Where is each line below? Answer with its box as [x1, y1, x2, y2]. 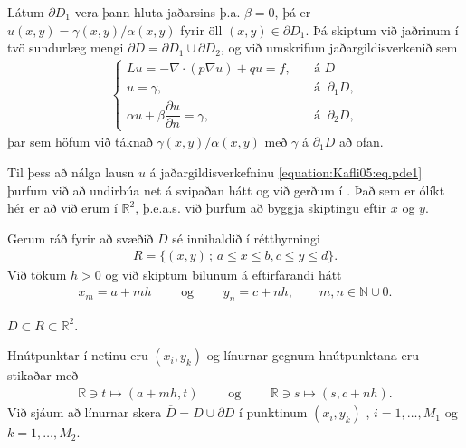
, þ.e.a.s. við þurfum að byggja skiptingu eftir [135, 198, 387, 217]
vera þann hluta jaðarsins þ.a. [74, 3, 241, 21]
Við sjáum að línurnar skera [7, 403, 162, 422]
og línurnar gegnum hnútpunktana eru [206, 346, 419, 365]
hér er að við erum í [7, 198, 118, 217]
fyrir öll [180, 20, 223, 39]
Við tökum [7, 265, 67, 284]
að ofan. [339, 132, 384, 151]
